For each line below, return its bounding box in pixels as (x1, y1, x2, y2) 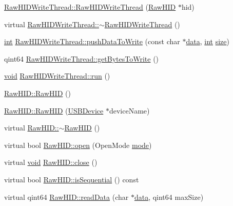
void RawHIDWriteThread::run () (4, 70, 110, 81)
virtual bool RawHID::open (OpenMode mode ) (4, 139, 152, 150)
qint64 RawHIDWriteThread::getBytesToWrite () (4, 53, 159, 64)
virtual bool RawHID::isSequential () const (4, 174, 139, 184)
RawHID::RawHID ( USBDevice (4, 105, 104, 116)
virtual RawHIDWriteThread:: (4, 18, 99, 29)
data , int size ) (186, 36, 229, 47)
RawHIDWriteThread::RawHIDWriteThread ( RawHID (4, 2, 176, 12)
